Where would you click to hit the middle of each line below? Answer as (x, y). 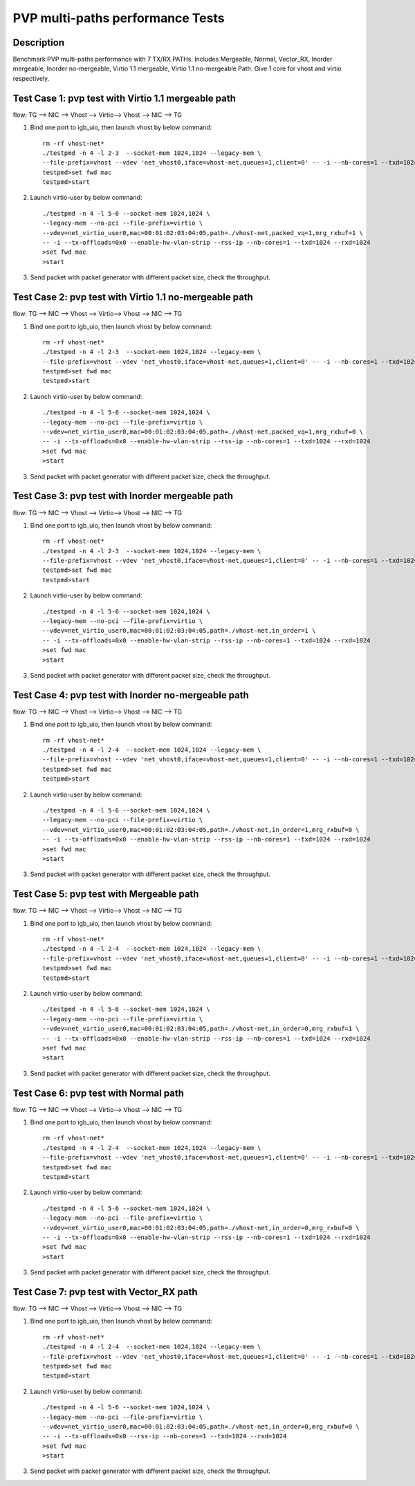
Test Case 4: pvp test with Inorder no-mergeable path (131, 695)
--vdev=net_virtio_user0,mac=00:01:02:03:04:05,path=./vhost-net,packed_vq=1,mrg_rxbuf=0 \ (203, 432)
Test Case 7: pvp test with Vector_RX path (105, 1292)
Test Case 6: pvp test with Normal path (99, 1093)
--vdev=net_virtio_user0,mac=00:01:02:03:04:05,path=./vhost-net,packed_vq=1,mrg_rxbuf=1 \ (203, 233)
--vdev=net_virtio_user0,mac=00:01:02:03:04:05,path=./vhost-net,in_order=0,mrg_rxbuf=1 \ (201, 1029)
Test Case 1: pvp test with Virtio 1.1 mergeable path (124, 98)
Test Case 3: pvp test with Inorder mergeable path (123, 496)
